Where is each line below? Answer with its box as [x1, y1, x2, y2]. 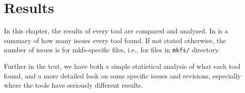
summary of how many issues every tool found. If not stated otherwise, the [4, 35, 226, 45]
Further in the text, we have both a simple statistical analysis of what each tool [4, 61, 241, 71]
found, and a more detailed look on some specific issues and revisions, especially [4, 70, 241, 80]
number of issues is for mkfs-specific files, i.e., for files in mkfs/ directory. [4, 45, 220, 55]
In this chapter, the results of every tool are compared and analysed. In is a [4, 26, 228, 36]
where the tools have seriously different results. [4, 80, 143, 90]
